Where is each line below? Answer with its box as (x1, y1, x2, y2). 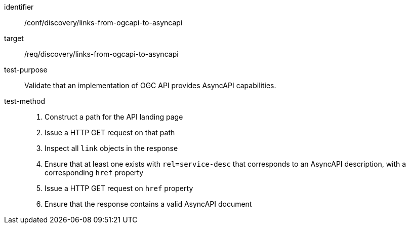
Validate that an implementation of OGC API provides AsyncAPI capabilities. (24, 81, 276, 90)
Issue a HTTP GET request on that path (45, 128, 175, 137)
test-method (4, 97, 45, 105)
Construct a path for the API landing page (45, 112, 183, 121)
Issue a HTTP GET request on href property (45, 184, 193, 193)
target (4, 34, 24, 43)
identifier (4, 3, 34, 11)
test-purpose (4, 65, 48, 74)
